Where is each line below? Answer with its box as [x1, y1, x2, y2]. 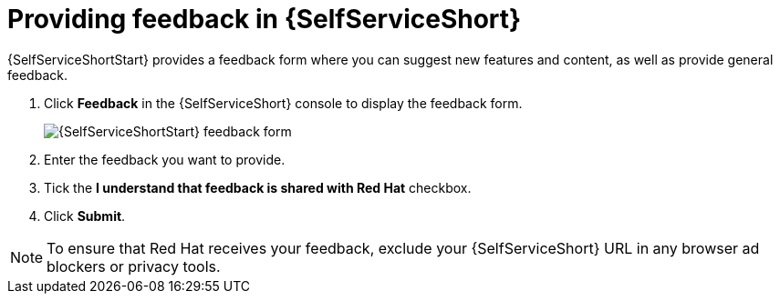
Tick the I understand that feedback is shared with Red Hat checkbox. [44, 179, 472, 196]
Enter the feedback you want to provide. [44, 151, 286, 167]
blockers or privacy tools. [47, 256, 221, 276]
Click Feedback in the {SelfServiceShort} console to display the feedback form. [44, 95, 523, 111]
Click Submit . [44, 207, 126, 224]
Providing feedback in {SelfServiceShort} [7, 4, 522, 35]
